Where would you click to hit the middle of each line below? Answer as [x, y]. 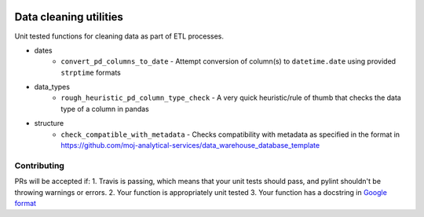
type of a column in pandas [105, 108]
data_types [52, 87]
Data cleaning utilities [69, 17]
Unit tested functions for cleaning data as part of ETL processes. [119, 36]
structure [49, 123]
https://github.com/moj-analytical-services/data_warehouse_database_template [190, 145]
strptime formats [91, 72]
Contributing [39, 165]
